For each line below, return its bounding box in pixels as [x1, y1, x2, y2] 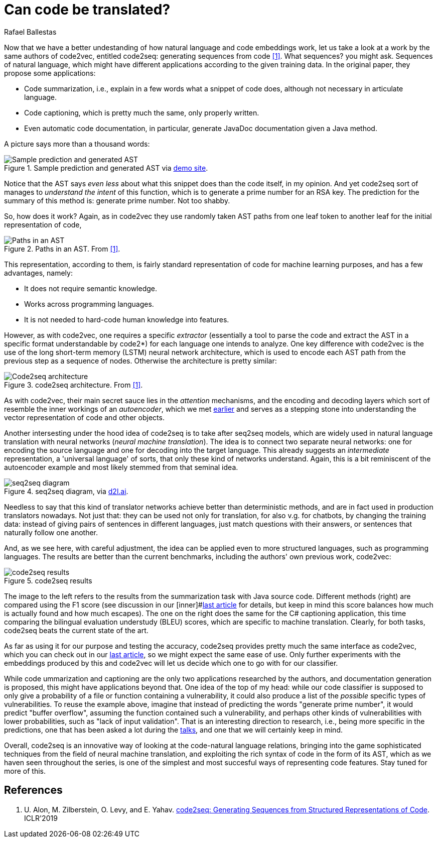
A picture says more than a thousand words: [4, 139, 150, 148]
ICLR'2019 [24, 813, 58, 822]
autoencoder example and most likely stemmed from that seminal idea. [4, 462, 238, 471]
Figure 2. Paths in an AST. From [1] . [4, 244, 120, 253]
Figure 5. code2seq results [4, 576, 92, 585]
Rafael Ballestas [4, 27, 57, 36]
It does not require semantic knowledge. [24, 284, 158, 293]
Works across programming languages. [24, 299, 154, 308]
